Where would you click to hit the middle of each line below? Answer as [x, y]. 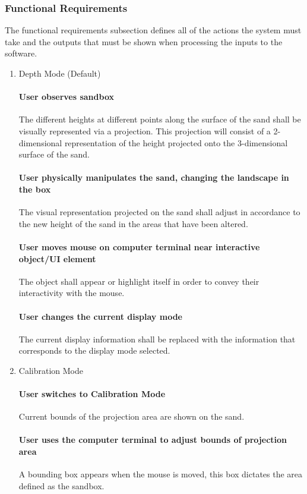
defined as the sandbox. [61, 485]
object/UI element [57, 258]
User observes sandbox [66, 97]
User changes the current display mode [100, 316]
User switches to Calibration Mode [92, 394]
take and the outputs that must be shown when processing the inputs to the [144, 41]
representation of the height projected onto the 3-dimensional [176, 142]
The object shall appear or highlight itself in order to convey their [139, 281]
